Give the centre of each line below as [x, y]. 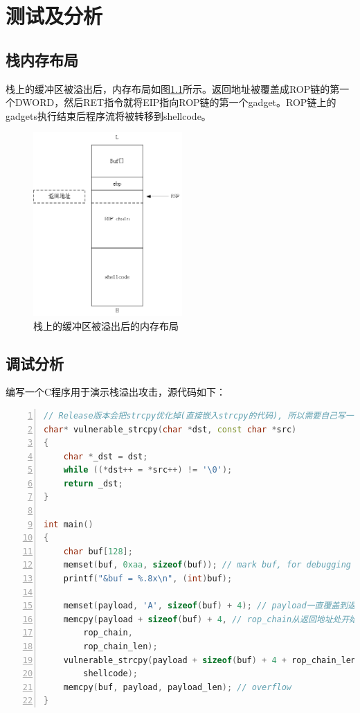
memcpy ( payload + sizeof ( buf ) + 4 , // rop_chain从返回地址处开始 [210, 619]
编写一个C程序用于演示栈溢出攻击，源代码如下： [116, 392]
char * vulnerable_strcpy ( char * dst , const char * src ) [170, 429]
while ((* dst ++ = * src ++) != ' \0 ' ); [148, 470]
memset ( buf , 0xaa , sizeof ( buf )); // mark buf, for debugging [207, 565]
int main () [69, 524]
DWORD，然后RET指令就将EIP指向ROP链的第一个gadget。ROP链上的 [175, 102]
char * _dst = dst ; [106, 456]
